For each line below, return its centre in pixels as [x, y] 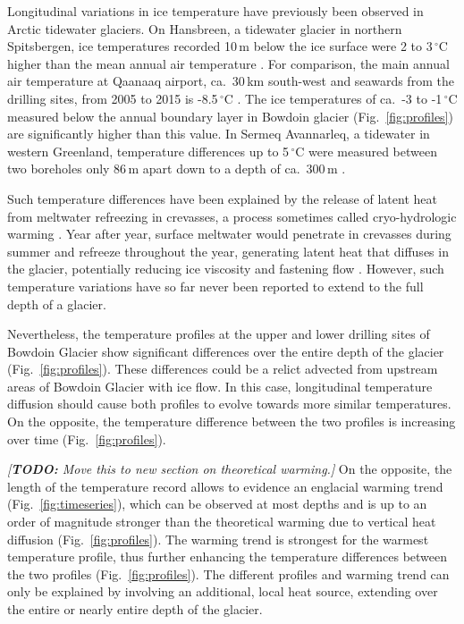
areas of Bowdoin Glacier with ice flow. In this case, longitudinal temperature [220, 386]
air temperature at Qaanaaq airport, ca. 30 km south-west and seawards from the [231, 81]
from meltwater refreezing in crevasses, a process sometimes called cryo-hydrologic [232, 216]
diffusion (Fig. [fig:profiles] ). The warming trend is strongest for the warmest [218, 539]
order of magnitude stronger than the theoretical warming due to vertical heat [222, 522]
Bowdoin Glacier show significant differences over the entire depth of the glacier [226, 351]
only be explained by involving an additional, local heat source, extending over [223, 591]
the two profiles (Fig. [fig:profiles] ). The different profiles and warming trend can [228, 573]
